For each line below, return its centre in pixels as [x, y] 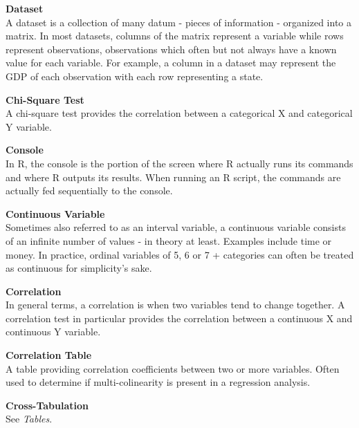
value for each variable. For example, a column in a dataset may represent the [171, 63]
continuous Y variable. [53, 332]
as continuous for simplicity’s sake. [79, 268]
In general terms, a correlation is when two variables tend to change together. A [175, 305]
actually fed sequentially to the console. [89, 190]
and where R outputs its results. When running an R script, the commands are [173, 177]
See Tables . [29, 419]
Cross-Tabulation [47, 405]
